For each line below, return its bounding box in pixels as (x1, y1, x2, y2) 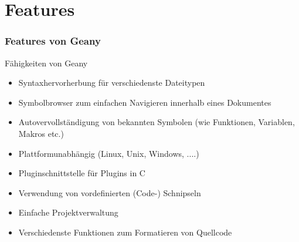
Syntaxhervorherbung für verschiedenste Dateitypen (18, 76, 205, 89)
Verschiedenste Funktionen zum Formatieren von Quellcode (18, 226, 232, 238)
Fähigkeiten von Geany (5, 56, 88, 69)
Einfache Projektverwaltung (18, 206, 118, 219)
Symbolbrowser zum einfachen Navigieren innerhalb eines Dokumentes (18, 96, 271, 108)
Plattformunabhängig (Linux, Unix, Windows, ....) (18, 147, 199, 159)
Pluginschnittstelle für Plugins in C (18, 167, 145, 179)
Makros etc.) (18, 127, 64, 139)
